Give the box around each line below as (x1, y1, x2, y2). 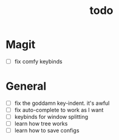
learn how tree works (14, 120, 68, 127)
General (5, 79, 47, 93)
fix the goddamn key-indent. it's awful (14, 99, 110, 107)
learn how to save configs (14, 127, 80, 134)
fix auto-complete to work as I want (14, 107, 104, 113)
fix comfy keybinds (14, 58, 63, 65)
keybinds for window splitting (14, 113, 89, 121)
